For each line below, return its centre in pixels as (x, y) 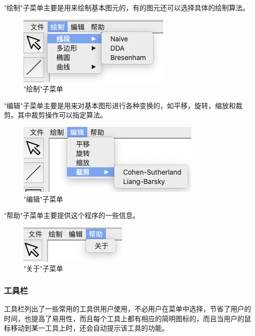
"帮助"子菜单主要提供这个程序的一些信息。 (72, 215)
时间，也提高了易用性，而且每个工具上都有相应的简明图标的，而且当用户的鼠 (127, 318)
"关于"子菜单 (43, 268)
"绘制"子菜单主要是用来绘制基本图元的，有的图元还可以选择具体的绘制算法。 (127, 7)
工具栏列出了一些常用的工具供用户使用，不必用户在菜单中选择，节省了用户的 (127, 309)
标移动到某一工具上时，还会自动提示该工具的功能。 (86, 328)
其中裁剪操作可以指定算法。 (62, 115)
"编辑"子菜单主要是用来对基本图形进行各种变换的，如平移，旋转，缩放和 (120, 105)
